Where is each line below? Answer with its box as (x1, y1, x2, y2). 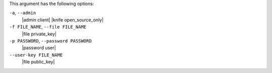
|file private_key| (22, 30, 57, 37)
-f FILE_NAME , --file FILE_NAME (9, 24, 87, 30)
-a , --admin (9, 10, 36, 16)
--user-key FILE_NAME (9, 52, 63, 57)
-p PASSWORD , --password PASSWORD (9, 37, 92, 43)
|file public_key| (22, 59, 55, 65)
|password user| (22, 45, 56, 51)
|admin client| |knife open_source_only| (22, 16, 104, 22)
